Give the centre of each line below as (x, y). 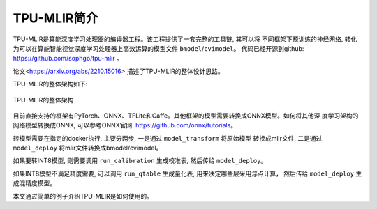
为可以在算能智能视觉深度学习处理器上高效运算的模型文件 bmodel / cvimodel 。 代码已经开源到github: (158, 48)
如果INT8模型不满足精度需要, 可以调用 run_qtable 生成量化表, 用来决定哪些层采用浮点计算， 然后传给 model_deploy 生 (187, 173)
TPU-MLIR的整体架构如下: (50, 84)
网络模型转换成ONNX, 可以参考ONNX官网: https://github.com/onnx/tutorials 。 (125, 125)
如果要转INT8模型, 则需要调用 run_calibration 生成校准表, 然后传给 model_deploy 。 (140, 161)
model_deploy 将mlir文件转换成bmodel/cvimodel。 (88, 148)
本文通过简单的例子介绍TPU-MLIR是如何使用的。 (83, 196)
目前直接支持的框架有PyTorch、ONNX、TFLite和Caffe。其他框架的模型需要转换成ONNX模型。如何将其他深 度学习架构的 (186, 116)
